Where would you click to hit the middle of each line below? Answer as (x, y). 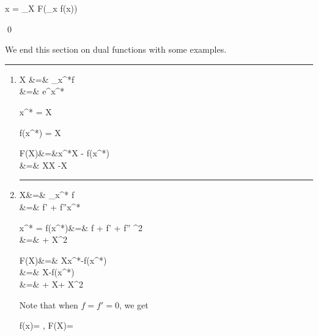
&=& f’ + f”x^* (50, 206)
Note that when (49, 304)
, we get (134, 304)
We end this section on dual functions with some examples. (116, 49)
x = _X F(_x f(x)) (41, 8)
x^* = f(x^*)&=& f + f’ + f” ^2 (81, 227)
